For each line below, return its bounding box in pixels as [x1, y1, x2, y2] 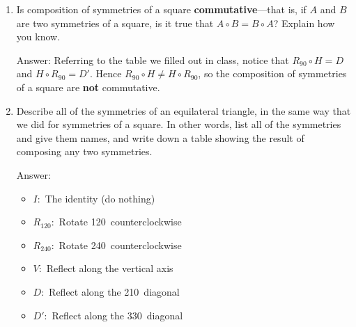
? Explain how [273, 15, 335, 30]
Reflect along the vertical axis [46, 261, 173, 276]
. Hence [89, 66, 122, 81]
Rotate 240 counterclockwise [59, 237, 182, 252]
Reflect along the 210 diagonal [49, 284, 180, 298]
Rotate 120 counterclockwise [59, 214, 182, 229]
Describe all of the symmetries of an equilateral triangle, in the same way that [16, 103, 351, 118]
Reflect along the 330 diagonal [52, 308, 183, 322]
